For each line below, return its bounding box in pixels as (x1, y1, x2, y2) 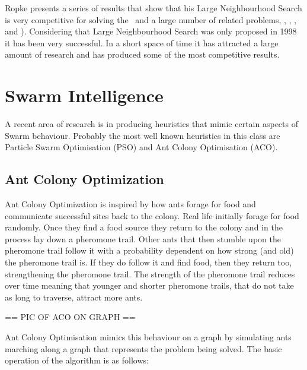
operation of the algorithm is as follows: (5, 354, 149, 366)
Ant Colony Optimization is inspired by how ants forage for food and (5, 198, 256, 210)
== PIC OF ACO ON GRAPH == (5, 311, 136, 323)
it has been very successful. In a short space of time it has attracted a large (5, 36, 279, 49)
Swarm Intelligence (5, 83, 164, 107)
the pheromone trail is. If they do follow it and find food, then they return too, (5, 256, 292, 268)
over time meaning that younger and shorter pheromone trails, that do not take (5, 279, 294, 292)
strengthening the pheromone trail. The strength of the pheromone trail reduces (5, 267, 295, 280)
